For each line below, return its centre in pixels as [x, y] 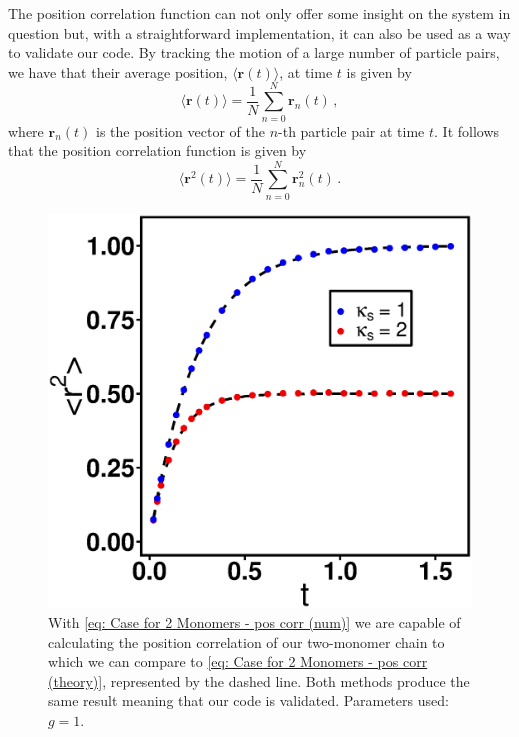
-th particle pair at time [351, 130]
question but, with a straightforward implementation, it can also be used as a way [259, 32]
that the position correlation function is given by [157, 150]
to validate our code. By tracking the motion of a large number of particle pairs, [254, 52]
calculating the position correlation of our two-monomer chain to [246, 641]
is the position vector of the [180, 130]
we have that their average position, [118, 71]
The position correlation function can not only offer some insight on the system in [259, 13]
